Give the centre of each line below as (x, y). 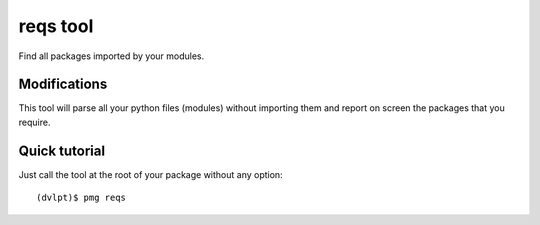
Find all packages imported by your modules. (111, 56)
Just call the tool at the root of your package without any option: (151, 174)
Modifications (63, 84)
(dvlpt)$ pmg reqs (81, 198)
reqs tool (56, 26)
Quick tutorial (61, 150)
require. (34, 122)
